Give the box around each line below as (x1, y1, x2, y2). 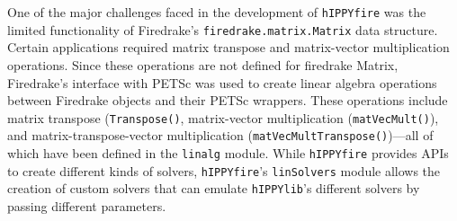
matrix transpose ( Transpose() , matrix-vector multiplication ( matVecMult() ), (7, 108, 439, 127)
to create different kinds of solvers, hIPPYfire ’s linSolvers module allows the (7, 161, 441, 180)
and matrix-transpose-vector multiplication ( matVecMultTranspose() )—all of (7, 126, 434, 145)
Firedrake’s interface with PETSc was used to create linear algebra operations (7, 73, 437, 92)
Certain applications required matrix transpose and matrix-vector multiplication (7, 38, 450, 57)
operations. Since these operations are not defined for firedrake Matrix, (7, 55, 399, 74)
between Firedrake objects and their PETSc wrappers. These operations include (7, 91, 448, 110)
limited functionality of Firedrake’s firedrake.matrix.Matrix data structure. (7, 20, 438, 39)
